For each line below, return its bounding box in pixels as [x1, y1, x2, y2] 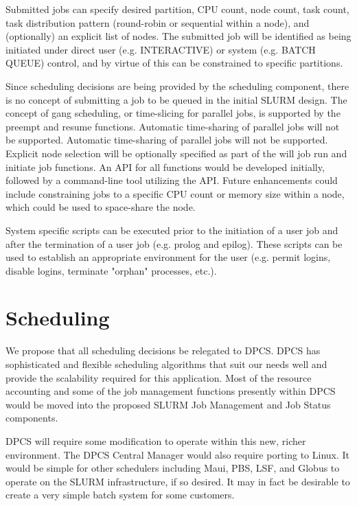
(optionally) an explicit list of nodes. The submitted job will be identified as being [5, 29, 352, 43]
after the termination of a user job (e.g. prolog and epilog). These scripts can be [5, 236, 343, 251]
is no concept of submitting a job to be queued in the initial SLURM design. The [5, 92, 347, 106]
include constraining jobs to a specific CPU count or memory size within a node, [5, 186, 345, 200]
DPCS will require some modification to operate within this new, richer [5, 433, 306, 448]
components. [5, 411, 58, 425]
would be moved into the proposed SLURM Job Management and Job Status [5, 397, 331, 411]
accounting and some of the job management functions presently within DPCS [5, 384, 336, 398]
